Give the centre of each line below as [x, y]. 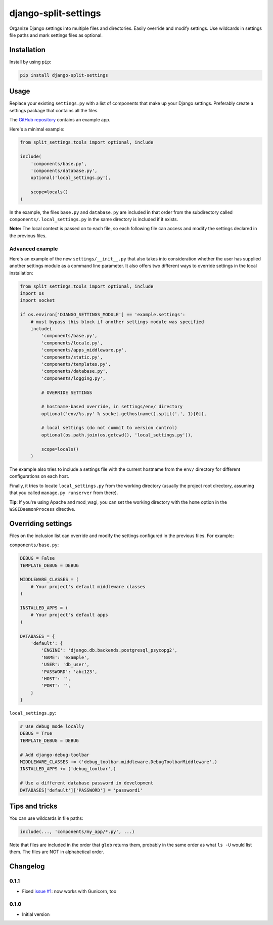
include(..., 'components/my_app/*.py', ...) [77, 832]
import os [32, 294]
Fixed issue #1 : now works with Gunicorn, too [69, 891]
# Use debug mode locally [52, 726]
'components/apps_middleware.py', [84, 350]
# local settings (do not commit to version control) [109, 428]
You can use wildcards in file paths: [46, 818]
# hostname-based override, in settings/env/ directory [112, 407]
